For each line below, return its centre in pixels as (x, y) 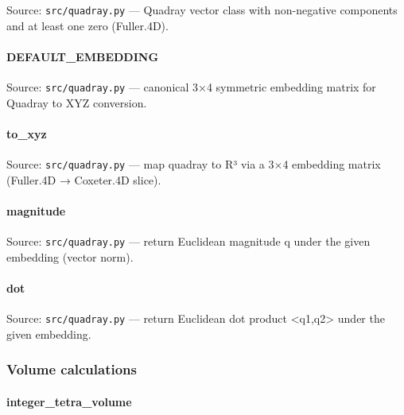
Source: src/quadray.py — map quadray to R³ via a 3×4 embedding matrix (194, 164)
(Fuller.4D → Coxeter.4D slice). (84, 179)
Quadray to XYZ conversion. (77, 102)
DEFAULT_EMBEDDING (83, 56)
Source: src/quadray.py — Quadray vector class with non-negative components (202, 10)
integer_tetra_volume (69, 401)
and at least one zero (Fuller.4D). (87, 25)
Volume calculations (72, 369)
